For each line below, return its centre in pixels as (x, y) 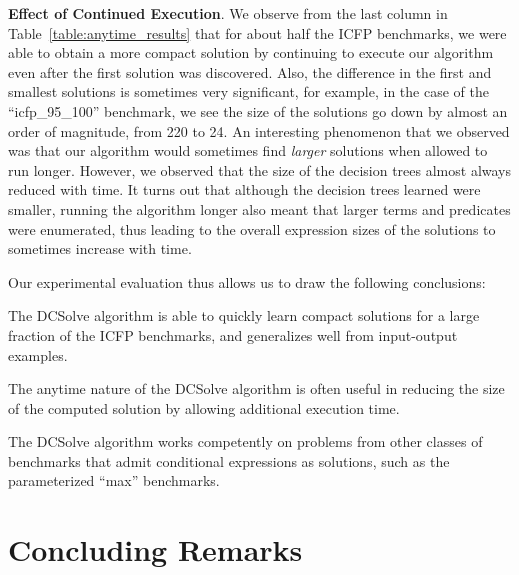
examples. (38, 354)
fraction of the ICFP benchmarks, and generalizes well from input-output (233, 334)
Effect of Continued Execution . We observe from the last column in (228, 13)
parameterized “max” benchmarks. (114, 480)
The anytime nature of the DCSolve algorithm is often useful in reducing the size (256, 388)
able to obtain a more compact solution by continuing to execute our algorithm (251, 52)
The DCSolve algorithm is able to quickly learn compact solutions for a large (244, 315)
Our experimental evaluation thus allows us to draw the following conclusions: (247, 281)
